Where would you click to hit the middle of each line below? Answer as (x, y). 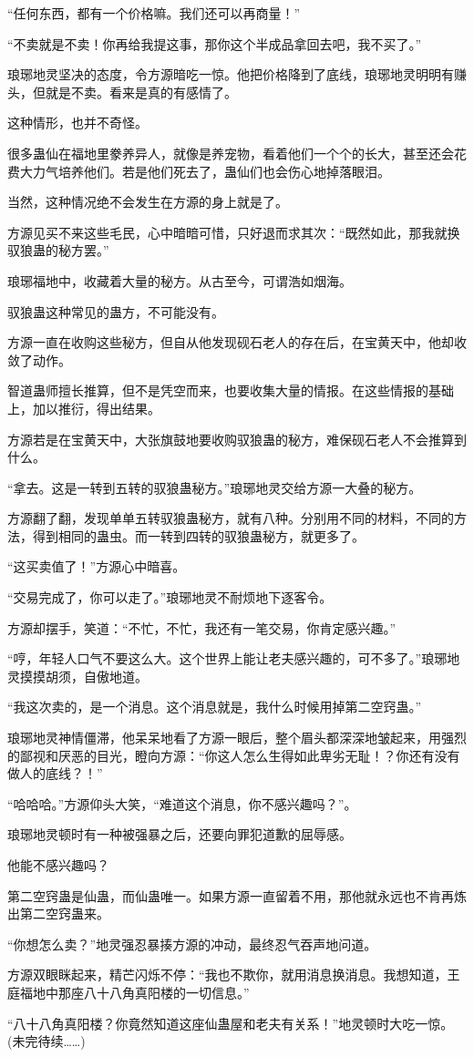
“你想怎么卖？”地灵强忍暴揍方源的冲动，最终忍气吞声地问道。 (192, 944)
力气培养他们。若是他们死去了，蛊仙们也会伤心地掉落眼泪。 (211, 171)
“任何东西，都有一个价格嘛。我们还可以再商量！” (154, 13)
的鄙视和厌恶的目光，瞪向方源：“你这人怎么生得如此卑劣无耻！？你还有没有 (234, 755)
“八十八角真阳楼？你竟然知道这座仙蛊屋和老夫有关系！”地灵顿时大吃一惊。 (231, 1023)
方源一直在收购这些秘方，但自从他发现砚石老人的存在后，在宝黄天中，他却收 (237, 342)
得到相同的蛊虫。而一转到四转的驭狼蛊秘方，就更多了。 (198, 535)
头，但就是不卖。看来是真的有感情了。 (122, 92)
